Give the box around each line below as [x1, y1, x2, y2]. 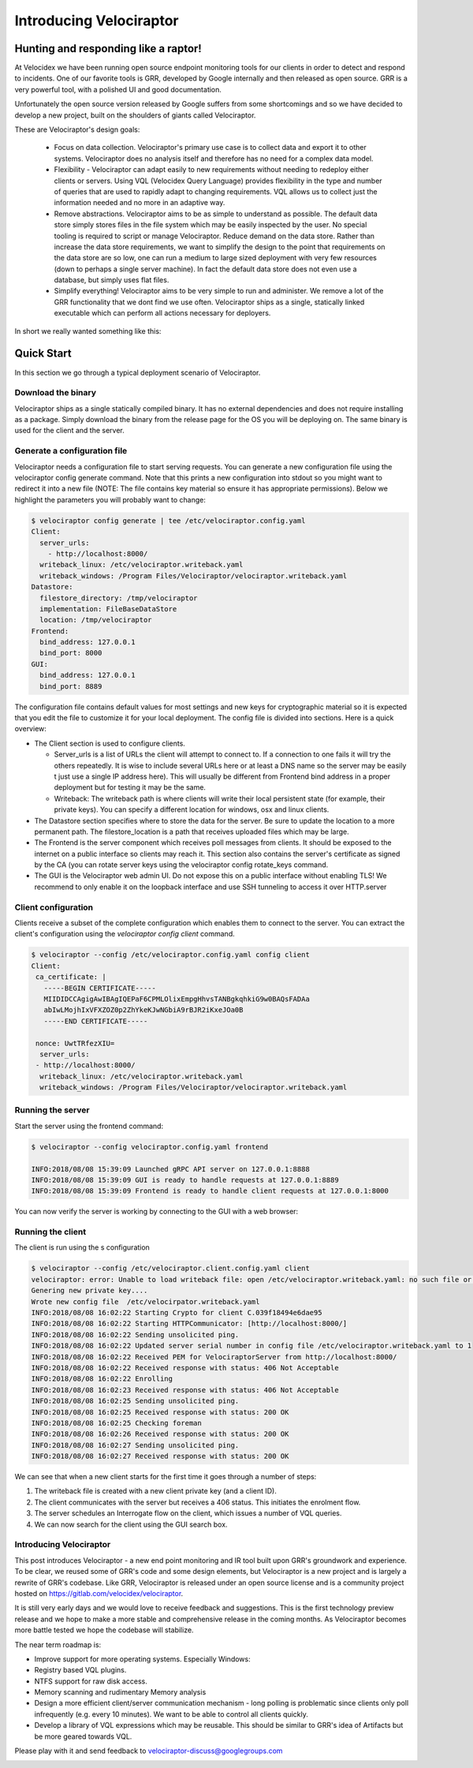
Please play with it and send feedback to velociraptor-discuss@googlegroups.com [14, 1746, 283, 1755]
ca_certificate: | [35, 973, 106, 981]
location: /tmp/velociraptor [39, 615, 153, 625]
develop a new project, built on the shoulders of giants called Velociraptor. [14, 110, 256, 120]
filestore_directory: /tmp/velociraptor [39, 593, 198, 603]
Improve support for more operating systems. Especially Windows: [34, 1654, 251, 1664]
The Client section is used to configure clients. [34, 738, 185, 748]
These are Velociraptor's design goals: [14, 125, 140, 134]
